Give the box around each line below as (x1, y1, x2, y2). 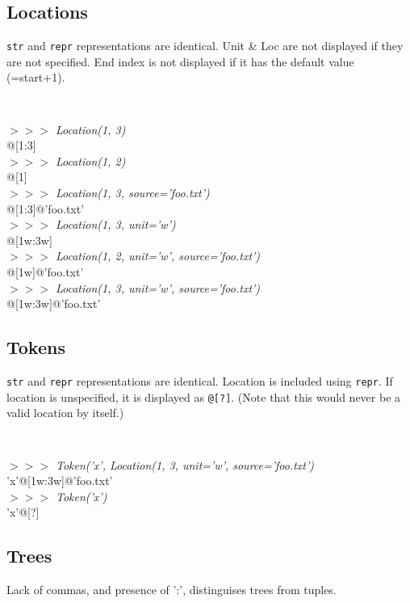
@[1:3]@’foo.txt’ (6, 200, 85, 217)
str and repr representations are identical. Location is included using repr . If (6, 373, 393, 390)
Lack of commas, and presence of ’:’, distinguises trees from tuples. (6, 581, 337, 598)
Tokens (6, 335, 65, 360)
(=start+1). (6, 69, 65, 86)
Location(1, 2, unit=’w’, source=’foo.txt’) (55, 247, 261, 264)
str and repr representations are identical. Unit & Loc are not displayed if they (6, 37, 404, 54)
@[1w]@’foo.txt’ (6, 264, 84, 280)
